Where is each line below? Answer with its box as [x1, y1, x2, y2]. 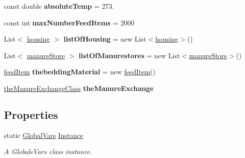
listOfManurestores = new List [78, 50, 180, 60]
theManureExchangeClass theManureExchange [4, 83, 154, 93]
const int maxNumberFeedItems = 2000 [4, 17, 134, 27]
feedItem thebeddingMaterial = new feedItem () [4, 67, 156, 77]
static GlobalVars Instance [4, 130, 83, 140]
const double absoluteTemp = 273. [4, 1, 114, 11]
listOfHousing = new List [63, 34, 147, 44]
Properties [4, 107, 58, 122]
